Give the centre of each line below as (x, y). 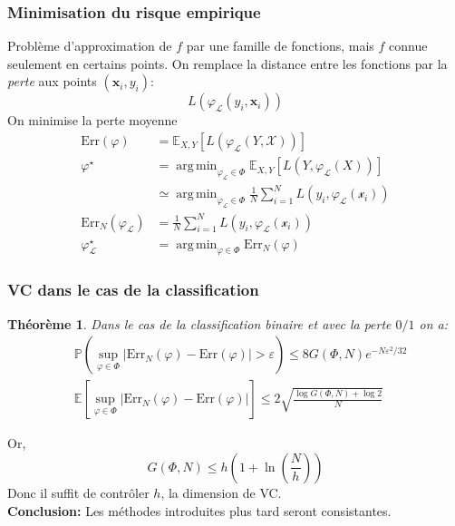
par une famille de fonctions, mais (280, 46)
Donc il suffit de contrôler (78, 492)
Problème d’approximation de (90, 46)
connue (408, 46)
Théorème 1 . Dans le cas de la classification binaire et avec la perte (199, 323)
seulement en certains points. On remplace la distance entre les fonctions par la (227, 63)
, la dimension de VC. (221, 492)
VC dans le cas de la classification (133, 290)
